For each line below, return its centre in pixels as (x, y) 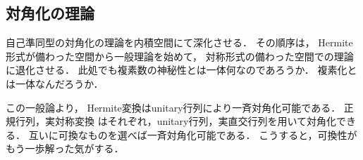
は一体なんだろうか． (55, 83)
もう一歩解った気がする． (65, 148)
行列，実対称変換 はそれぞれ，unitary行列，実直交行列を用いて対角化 (176, 121)
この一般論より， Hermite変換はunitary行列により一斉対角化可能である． (173, 107)
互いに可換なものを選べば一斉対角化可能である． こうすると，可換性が (193, 134)
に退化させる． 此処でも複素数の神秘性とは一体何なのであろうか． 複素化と (181, 70)
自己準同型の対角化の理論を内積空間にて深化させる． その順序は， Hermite (179, 42)
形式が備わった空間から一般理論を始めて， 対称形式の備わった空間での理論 (180, 56)
